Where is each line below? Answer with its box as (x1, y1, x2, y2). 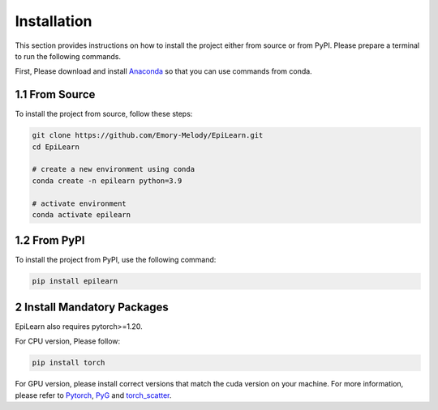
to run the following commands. (15, 51, 122, 61)
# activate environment (32, 199, 127, 208)
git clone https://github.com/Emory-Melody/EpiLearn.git (32, 130, 264, 140)
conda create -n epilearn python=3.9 (32, 176, 182, 186)
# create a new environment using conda (32, 164, 195, 174)
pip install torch (32, 358, 105, 368)
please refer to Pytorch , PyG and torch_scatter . (15, 390, 172, 400)
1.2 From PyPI (15, 233, 85, 247)
